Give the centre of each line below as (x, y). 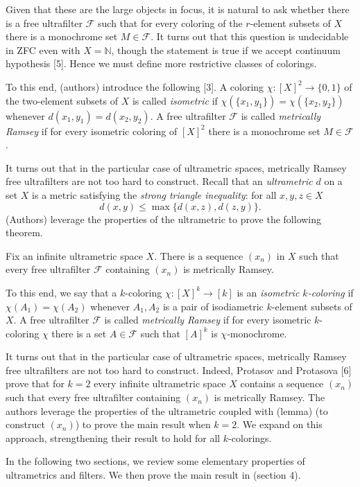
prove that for (35, 383)
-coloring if (331, 292)
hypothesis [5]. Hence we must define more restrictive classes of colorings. (161, 63)
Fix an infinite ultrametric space (74, 255)
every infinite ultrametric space (160, 383)
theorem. (24, 232)
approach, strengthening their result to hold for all (113, 437)
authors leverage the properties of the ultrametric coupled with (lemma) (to (167, 410)
